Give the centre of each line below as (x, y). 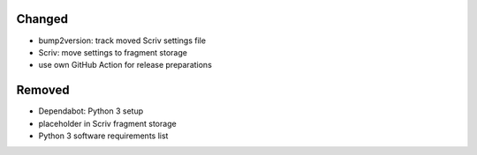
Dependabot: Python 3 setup (91, 111)
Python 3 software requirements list (103, 136)
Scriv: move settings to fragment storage (113, 52)
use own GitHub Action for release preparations (125, 65)
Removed (43, 90)
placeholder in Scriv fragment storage (107, 123)
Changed (42, 19)
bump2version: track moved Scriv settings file (122, 41)
